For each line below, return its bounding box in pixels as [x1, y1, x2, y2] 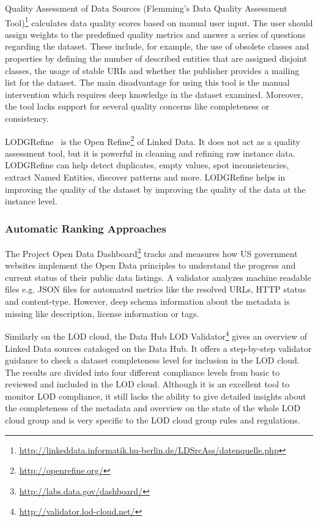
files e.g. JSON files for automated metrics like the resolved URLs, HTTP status [5, 283, 306, 296]
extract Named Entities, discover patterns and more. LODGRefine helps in [5, 171, 286, 184]
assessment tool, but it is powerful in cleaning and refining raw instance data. [5, 146, 295, 159]
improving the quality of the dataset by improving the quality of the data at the [5, 182, 306, 195]
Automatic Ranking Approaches [5, 220, 166, 236]
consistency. [5, 112, 49, 124]
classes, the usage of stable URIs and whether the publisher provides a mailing [5, 64, 300, 76]
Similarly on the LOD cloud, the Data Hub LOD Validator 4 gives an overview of [5, 328, 307, 342]
